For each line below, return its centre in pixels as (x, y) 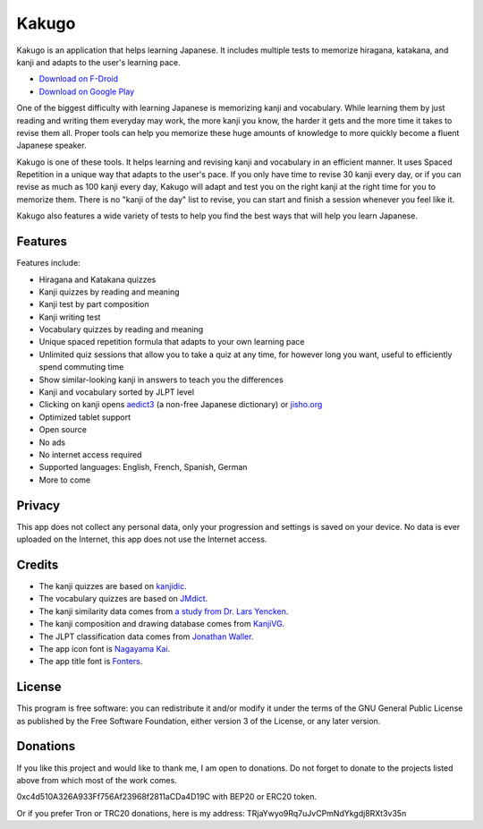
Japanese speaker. (51, 145)
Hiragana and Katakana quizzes (97, 279)
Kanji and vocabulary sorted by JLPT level (117, 392)
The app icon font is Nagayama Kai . (105, 648)
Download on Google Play (87, 91)
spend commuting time (81, 367)
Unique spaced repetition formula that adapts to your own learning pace (172, 342)
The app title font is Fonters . (91, 662)
